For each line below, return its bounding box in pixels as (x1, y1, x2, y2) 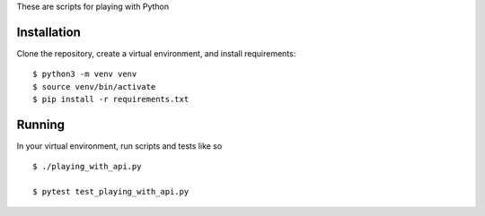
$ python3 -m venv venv (32, 69, 137, 80)
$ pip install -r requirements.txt (32, 94, 190, 105)
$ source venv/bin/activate (32, 82, 156, 91)
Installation (16, 24, 81, 39)
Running (16, 117, 66, 132)
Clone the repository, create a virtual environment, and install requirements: (16, 48, 296, 58)
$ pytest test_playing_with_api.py (32, 186, 190, 197)
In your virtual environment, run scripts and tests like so (16, 140, 223, 151)
